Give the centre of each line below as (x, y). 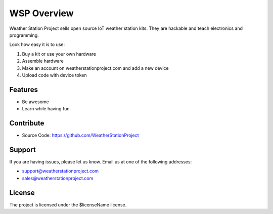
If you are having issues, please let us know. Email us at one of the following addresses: (101, 162)
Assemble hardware (43, 61)
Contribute (27, 123)
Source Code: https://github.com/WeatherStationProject (80, 135)
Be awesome (35, 102)
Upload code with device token (54, 75)
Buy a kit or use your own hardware (59, 54)
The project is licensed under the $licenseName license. (68, 204)
